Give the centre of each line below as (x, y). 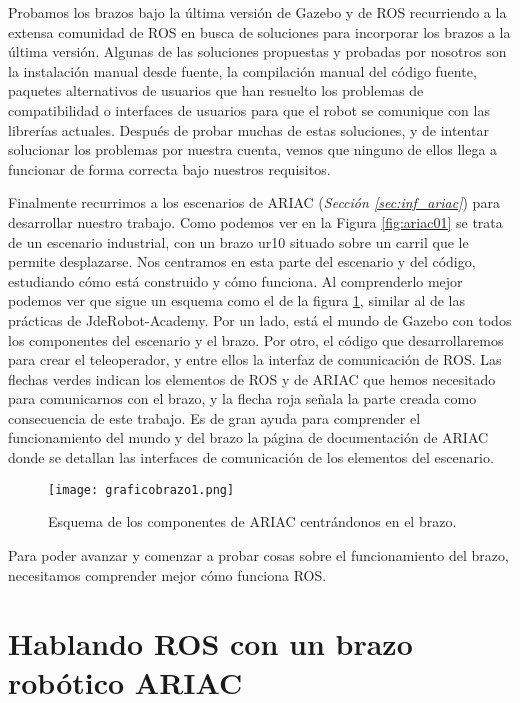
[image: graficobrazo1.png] (141, 489)
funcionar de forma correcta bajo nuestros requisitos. (169, 168)
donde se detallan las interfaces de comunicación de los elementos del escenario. (251, 457)
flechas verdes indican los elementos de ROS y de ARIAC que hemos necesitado (252, 378)
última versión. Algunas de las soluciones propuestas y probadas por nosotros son (257, 51)
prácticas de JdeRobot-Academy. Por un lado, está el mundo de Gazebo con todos (260, 319)
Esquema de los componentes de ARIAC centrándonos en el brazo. (252, 521)
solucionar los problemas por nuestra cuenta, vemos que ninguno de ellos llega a (253, 149)
